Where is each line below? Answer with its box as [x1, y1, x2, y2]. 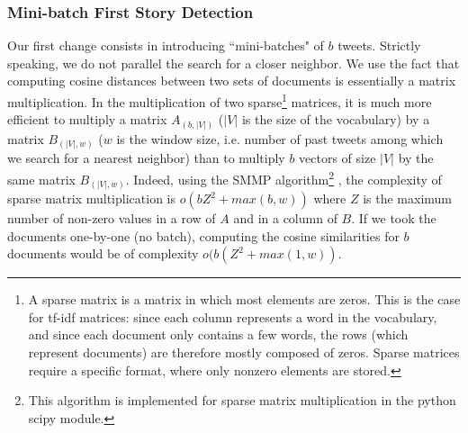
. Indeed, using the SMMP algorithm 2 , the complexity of [125, 167, 442, 188]
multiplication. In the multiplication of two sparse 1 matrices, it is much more [7, 90, 432, 111]
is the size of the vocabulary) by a [241, 110, 430, 129]
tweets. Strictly [337, 36, 421, 55]
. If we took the [351, 209, 436, 228]
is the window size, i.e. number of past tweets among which [116, 129, 444, 148]
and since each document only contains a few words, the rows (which [28, 325, 409, 344]
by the [398, 149, 434, 167]
